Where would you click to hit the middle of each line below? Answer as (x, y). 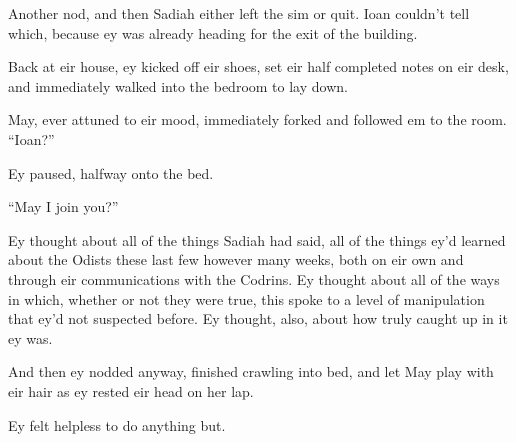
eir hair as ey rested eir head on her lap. (131, 390)
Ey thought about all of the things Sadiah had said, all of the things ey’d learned (257, 239)
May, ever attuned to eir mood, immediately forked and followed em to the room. (257, 119)
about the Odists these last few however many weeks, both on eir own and (236, 259)
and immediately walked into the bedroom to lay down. (178, 85)
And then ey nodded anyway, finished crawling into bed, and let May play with (251, 371)
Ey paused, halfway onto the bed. (111, 172)
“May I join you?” (63, 206)
